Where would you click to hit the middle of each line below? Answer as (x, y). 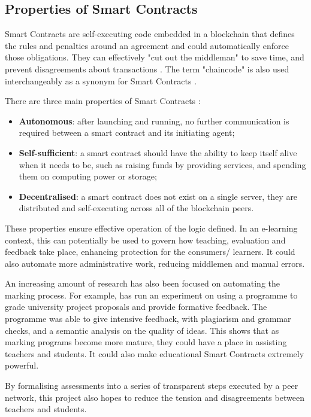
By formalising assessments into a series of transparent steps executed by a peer (152, 386)
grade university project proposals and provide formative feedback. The (136, 307)
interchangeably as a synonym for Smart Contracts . (101, 80)
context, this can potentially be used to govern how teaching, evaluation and (145, 240)
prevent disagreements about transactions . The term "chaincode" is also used (147, 69)
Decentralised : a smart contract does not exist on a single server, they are (158, 196)
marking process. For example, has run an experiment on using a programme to (151, 295)
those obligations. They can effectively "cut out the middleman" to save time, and (155, 57)
